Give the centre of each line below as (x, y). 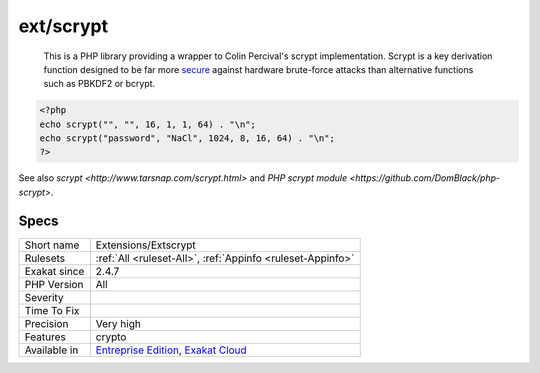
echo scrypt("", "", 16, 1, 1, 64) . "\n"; (148, 124)
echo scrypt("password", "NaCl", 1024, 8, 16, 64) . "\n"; (187, 138)
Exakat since (54, 271)
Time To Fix (52, 310)
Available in (51, 350)
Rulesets (44, 258)
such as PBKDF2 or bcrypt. (99, 84)
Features (45, 337)
